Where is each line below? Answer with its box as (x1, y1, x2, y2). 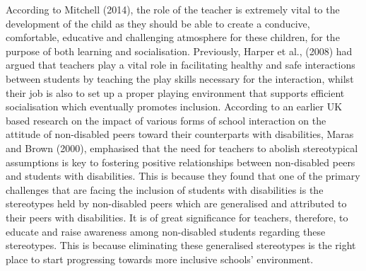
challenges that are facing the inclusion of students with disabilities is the (6, 182, 324, 197)
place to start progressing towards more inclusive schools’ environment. (6, 251, 314, 266)
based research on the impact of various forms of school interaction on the (6, 113, 326, 127)
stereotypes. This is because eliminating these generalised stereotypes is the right (6, 238, 356, 253)
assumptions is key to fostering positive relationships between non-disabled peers (6, 154, 355, 169)
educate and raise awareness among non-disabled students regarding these (6, 224, 326, 238)
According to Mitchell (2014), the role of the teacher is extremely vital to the (6, 2, 340, 16)
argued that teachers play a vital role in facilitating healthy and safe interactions (6, 57, 355, 72)
